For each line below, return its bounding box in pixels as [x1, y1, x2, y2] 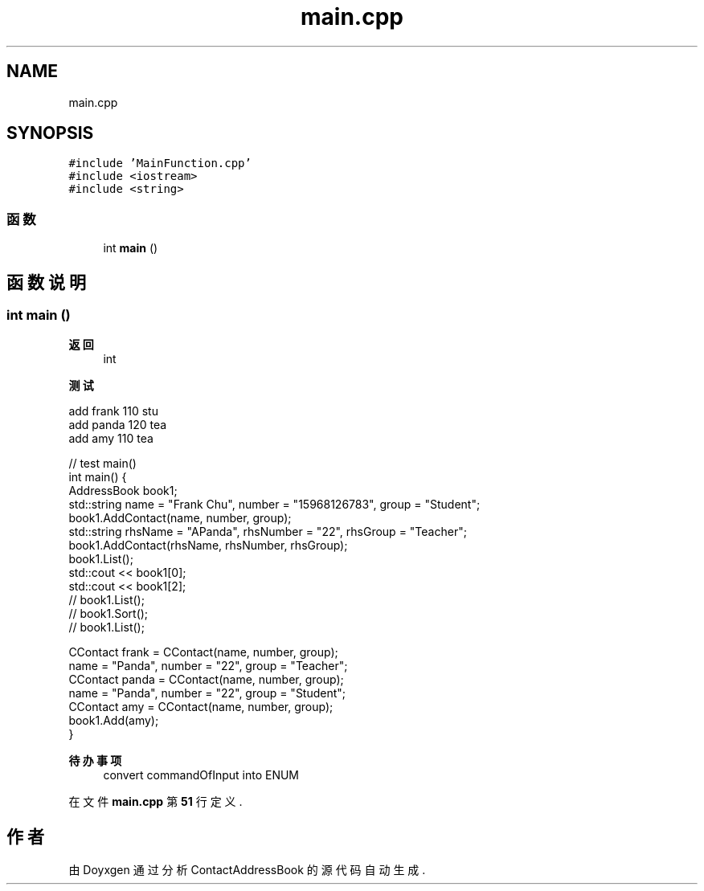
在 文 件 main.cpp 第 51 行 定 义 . [68, 795, 243, 809]
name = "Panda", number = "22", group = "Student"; [68, 686, 346, 701]
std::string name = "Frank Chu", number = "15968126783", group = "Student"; [68, 497, 481, 512]
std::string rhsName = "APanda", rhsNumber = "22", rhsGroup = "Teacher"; [68, 525, 467, 539]
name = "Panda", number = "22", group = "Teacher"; [68, 659, 348, 673]
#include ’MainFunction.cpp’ [68, 157, 252, 170]
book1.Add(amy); [68, 713, 159, 728]
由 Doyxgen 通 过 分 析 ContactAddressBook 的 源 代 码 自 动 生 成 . [68, 863, 426, 877]
